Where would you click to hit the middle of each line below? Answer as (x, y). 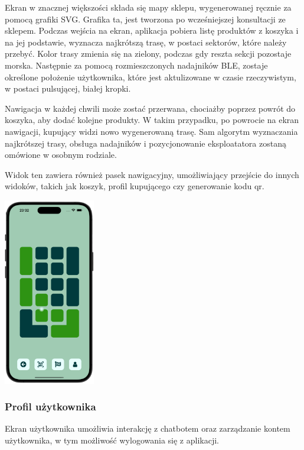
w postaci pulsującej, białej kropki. (68, 88)
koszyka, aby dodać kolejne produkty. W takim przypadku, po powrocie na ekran (152, 120)
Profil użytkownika (50, 407)
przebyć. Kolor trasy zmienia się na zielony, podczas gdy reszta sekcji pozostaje (148, 54)
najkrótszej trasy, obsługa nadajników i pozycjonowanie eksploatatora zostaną (146, 143)
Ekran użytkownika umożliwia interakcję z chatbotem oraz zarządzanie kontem (148, 428)
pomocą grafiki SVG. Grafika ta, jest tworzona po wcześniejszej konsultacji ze (145, 19)
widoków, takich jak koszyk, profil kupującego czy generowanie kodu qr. (135, 186)
